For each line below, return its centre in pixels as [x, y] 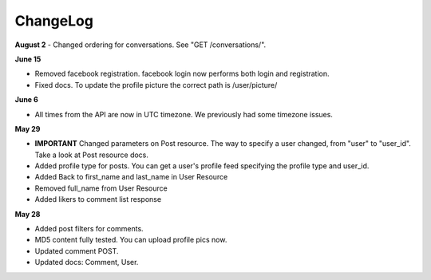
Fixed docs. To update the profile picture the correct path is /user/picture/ [156, 85]
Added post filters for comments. [89, 229]
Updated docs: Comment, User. [87, 262]
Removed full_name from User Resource [101, 188]
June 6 [27, 100]
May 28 [28, 214]
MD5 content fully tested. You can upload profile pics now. [131, 240]
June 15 [28, 59]
